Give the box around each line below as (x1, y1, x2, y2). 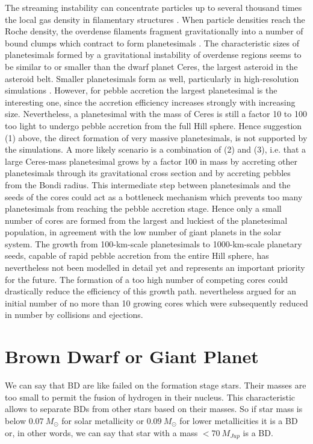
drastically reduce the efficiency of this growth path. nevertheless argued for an (5, 285, 296, 297)
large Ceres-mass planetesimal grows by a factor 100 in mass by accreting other (5, 154, 298, 167)
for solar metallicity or (61, 414, 144, 427)
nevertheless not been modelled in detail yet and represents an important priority (5, 261, 305, 274)
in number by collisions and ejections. (5, 308, 143, 321)
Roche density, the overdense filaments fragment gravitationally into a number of (5, 25, 303, 37)
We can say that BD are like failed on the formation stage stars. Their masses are (5, 379, 306, 392)
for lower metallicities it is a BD (179, 414, 298, 427)
